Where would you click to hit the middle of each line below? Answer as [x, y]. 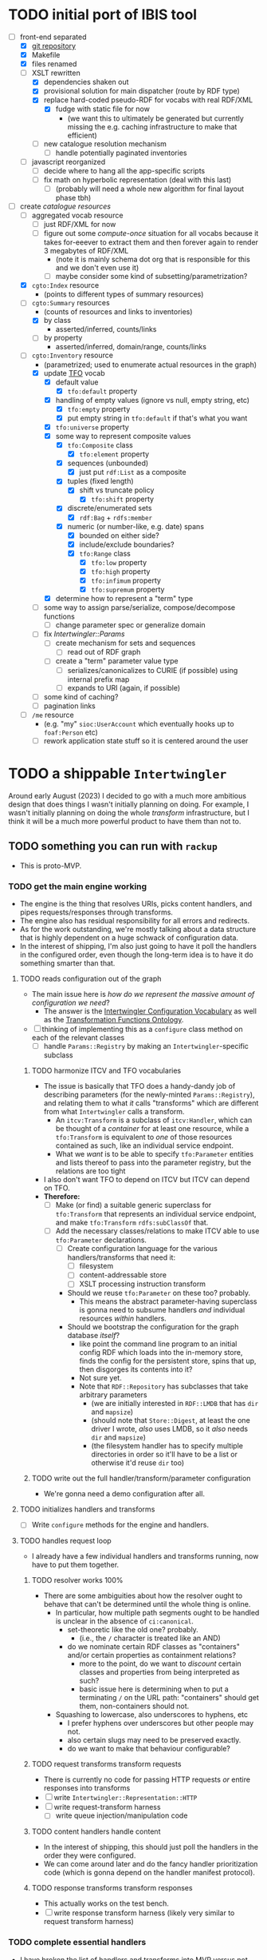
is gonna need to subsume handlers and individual [162, 1310]
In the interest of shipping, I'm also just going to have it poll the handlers [138, 946]
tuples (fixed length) [100, 481]
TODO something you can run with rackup [113, 846]
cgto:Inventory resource [73, 355]
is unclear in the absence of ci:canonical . [124, 1621]
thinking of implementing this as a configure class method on [142, 1029]
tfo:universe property [92, 427]
